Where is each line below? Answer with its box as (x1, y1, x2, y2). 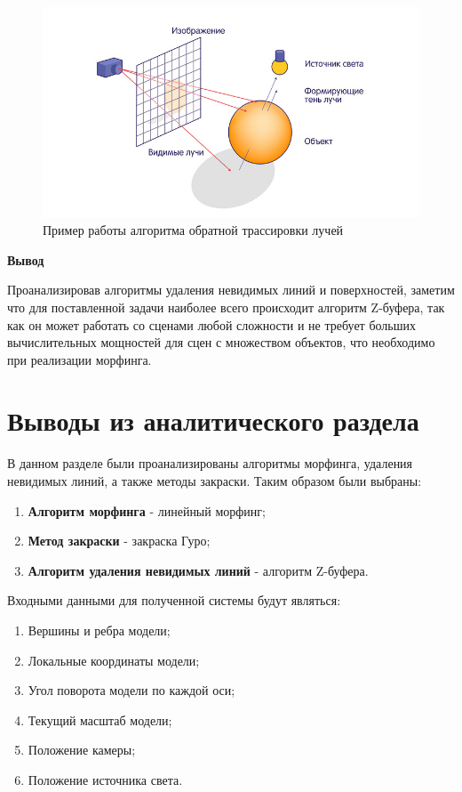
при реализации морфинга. (7, 350, 152, 368)
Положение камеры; (28, 740, 136, 759)
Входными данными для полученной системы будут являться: (7, 591, 341, 610)
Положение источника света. (28, 770, 183, 788)
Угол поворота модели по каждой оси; (28, 681, 235, 699)
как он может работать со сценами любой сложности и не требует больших (7, 315, 416, 334)
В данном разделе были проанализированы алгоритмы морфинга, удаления (7, 454, 413, 473)
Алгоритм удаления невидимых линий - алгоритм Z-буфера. (28, 561, 369, 579)
